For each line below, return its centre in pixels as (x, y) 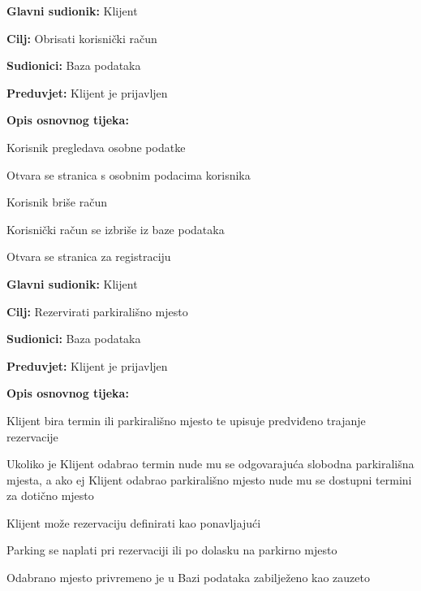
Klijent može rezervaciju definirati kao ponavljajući (134, 522)
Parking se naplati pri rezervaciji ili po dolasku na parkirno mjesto (172, 550)
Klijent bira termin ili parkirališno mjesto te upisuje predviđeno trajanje (186, 420)
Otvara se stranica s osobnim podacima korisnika (129, 174)
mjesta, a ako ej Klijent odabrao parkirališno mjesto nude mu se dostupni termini (209, 479)
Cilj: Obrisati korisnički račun (82, 38)
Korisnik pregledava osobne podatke (96, 147)
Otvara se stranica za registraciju (89, 256)
